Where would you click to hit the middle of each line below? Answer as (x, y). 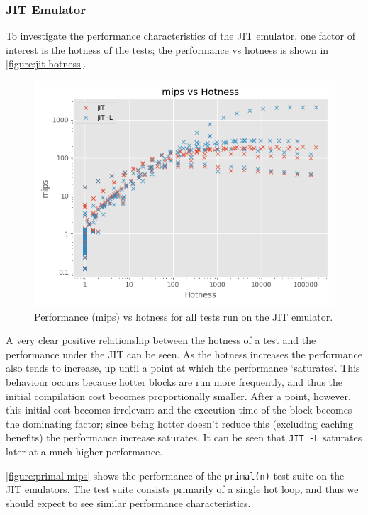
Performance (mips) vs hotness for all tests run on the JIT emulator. (184, 316)
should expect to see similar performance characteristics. (128, 503)
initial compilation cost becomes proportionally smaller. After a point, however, (178, 395)
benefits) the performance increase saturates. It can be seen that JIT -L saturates (184, 437)
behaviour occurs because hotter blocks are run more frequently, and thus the (174, 381)
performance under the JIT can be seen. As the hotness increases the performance (184, 354)
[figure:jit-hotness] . (46, 63)
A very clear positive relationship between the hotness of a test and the (161, 340)
